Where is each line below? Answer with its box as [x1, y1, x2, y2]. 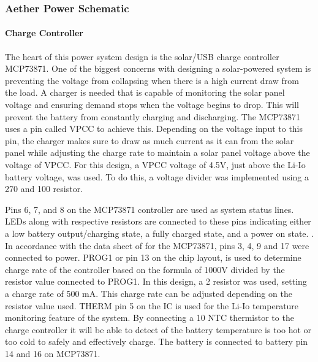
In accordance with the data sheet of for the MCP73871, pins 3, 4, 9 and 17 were [5, 239, 309, 252]
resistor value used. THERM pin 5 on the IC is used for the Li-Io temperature [5, 299, 299, 312]
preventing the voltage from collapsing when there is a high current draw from [5, 74, 299, 87]
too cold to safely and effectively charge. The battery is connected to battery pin [5, 335, 308, 348]
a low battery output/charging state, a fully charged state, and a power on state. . [5, 226, 314, 239]
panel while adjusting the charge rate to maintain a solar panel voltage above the [5, 146, 310, 159]
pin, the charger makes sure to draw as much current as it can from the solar [5, 134, 294, 147]
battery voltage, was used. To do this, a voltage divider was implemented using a [5, 170, 309, 183]
